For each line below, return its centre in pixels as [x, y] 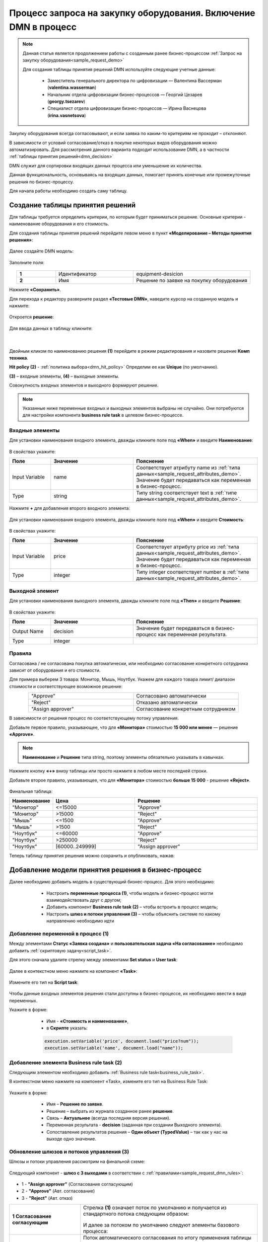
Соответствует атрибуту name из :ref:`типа [188, 468]
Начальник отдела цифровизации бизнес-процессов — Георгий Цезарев [125, 94]
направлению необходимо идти [80, 921]
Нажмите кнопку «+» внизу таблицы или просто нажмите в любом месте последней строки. [108, 771]
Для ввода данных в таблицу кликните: [51, 328]
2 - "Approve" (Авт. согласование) [58, 1191]
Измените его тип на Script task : [44, 982]
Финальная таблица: [31, 791]
